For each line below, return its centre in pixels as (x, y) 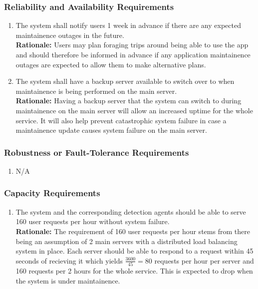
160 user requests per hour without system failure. (93, 221)
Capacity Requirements (52, 193)
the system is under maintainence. (68, 280)
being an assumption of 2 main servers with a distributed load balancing (127, 241)
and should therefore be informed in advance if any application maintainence (133, 54)
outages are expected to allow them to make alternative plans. (111, 64)
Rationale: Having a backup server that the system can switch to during (129, 101)
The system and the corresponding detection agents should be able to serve (131, 211)
